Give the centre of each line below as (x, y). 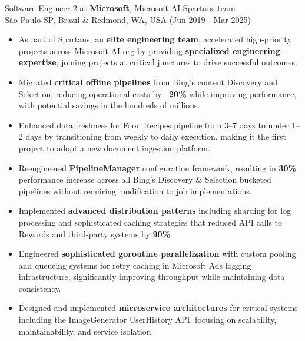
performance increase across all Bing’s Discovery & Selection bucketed (145, 179)
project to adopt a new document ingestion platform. (114, 148)
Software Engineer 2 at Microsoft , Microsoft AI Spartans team (120, 8)
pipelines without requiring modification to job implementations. (135, 191)
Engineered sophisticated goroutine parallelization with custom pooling (157, 254)
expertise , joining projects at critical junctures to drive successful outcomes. (158, 62)
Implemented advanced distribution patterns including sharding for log (155, 211)
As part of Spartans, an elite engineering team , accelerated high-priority (155, 39)
